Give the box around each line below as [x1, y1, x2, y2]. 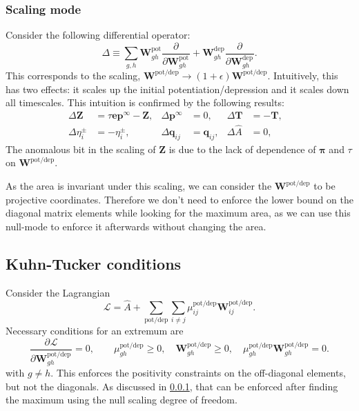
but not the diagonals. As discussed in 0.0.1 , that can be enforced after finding [6, 379, 338, 393]
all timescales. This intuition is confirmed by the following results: [6, 95, 284, 110]
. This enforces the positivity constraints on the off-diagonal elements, [50, 365, 346, 380]
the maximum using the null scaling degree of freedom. [6, 392, 237, 407]
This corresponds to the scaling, [6, 68, 141, 82]
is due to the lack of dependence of [168, 141, 316, 156]
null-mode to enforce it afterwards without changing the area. [6, 219, 266, 233]
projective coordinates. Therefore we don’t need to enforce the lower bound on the [6, 192, 353, 206]
